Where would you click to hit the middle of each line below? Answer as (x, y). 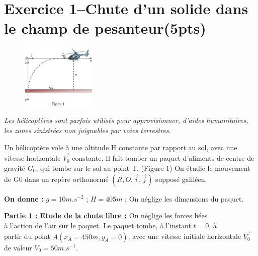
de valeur (18, 247)
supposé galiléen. (181, 179)
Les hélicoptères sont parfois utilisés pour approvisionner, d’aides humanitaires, (126, 120)
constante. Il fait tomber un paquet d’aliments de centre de (163, 158)
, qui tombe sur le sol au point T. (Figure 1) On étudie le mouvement (143, 168)
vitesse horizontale (32, 158)
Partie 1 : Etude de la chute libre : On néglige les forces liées (106, 215)
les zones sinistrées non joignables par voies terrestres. (88, 130)
